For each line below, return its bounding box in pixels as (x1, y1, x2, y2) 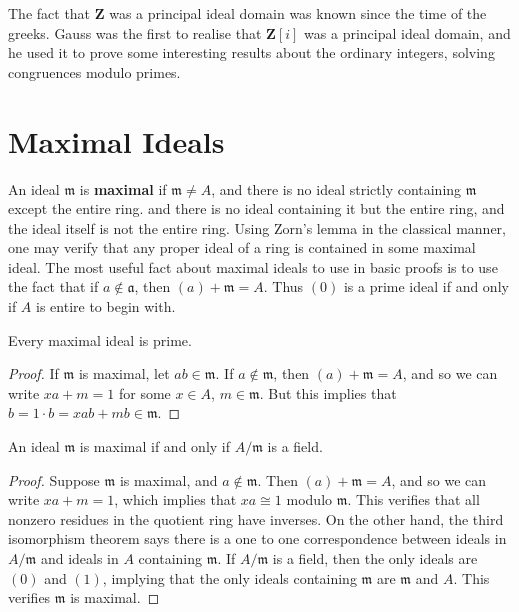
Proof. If (8, 363, 59, 384)
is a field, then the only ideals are (272, 548, 478, 568)
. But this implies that (259, 382, 397, 403)
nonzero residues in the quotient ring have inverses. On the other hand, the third (8, 508, 504, 529)
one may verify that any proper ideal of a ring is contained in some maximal (8, 237, 476, 258)
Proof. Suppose (8, 469, 100, 490)
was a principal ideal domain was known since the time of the (109, 3, 487, 23)
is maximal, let (78, 363, 170, 384)
